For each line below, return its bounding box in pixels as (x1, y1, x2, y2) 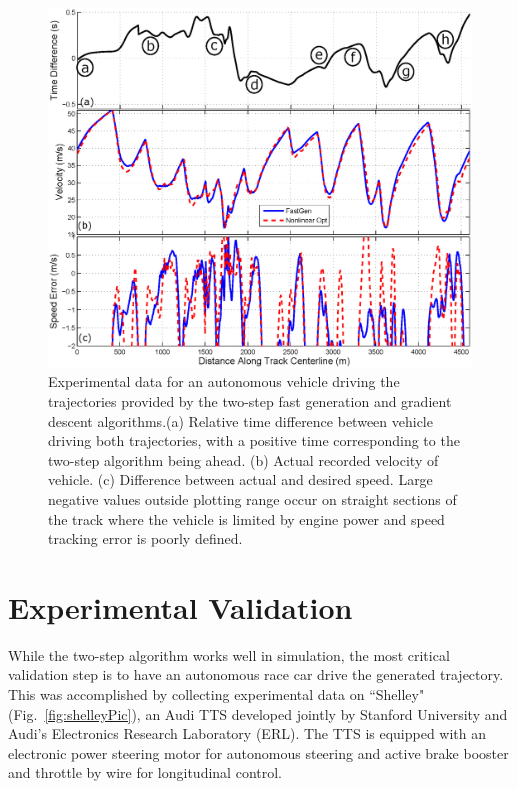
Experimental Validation (8, 586, 353, 627)
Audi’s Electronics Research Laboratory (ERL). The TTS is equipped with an (8, 723, 487, 744)
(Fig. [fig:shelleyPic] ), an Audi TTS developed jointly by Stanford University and (8, 703, 508, 724)
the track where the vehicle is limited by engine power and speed (48, 508, 445, 529)
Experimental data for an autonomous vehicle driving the (48, 371, 400, 392)
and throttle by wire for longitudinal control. (8, 762, 282, 783)
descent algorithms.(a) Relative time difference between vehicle (48, 410, 433, 431)
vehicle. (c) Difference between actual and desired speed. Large (48, 469, 433, 490)
